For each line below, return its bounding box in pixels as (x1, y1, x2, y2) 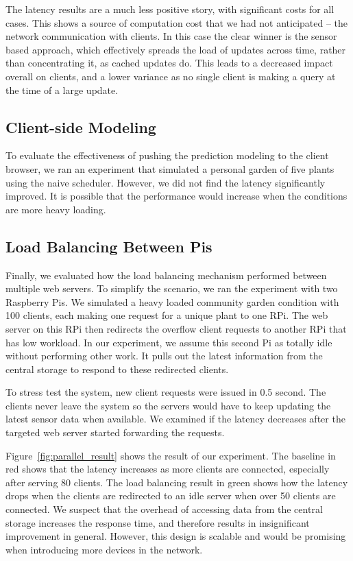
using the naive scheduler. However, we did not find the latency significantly (5, 175, 326, 189)
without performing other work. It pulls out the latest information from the (5, 348, 323, 363)
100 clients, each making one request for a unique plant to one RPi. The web (5, 308, 328, 322)
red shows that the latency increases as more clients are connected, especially (5, 462, 330, 476)
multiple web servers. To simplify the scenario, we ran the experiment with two (5, 281, 338, 296)
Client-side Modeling (5, 116, 156, 137)
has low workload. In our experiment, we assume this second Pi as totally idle (5, 335, 332, 349)
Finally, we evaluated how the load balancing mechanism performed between (5, 267, 327, 282)
